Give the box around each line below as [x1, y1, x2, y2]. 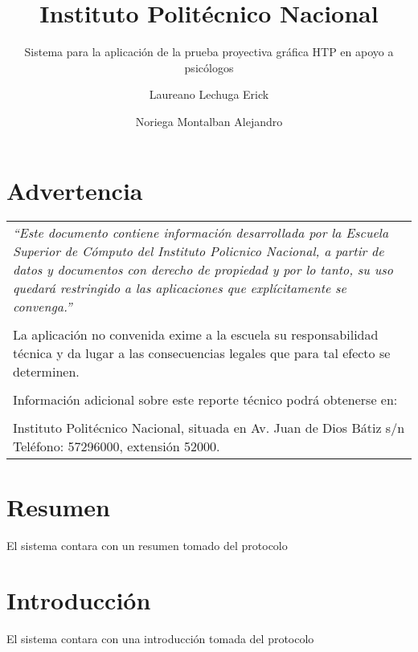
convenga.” [13, 297, 72, 316]
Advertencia [6, 173, 143, 206]
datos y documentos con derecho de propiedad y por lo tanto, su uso [13, 260, 393, 279]
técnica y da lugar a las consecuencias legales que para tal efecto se [13, 344, 391, 363]
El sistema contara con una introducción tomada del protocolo [6, 630, 314, 647]
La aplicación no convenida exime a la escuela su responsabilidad [13, 325, 379, 344]
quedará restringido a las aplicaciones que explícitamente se [13, 279, 346, 298]
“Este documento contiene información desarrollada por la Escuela [13, 223, 389, 242]
